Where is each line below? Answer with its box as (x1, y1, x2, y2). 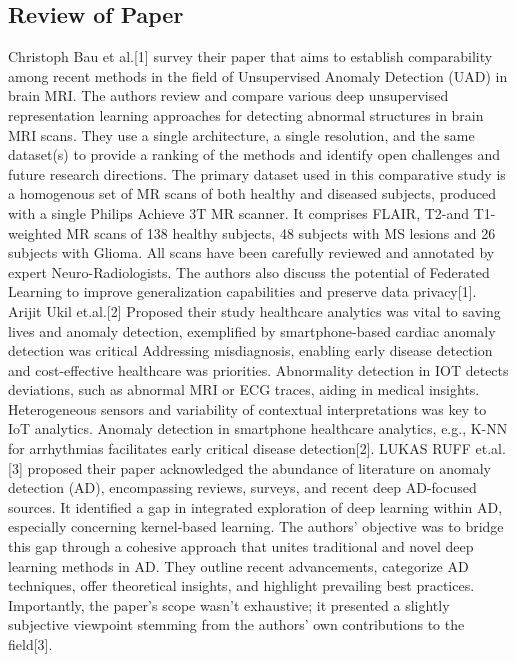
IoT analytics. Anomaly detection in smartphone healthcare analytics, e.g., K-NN (8, 418, 508, 439)
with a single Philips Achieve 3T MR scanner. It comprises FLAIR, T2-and (8, 202, 470, 223)
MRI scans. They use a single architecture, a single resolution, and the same (8, 124, 475, 145)
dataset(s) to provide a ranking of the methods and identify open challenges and (8, 144, 500, 165)
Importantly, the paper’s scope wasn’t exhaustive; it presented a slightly (8, 594, 450, 615)
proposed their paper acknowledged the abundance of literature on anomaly (27, 457, 491, 478)
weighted (8, 222, 62, 243)
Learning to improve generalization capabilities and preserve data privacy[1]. (8, 281, 477, 302)
